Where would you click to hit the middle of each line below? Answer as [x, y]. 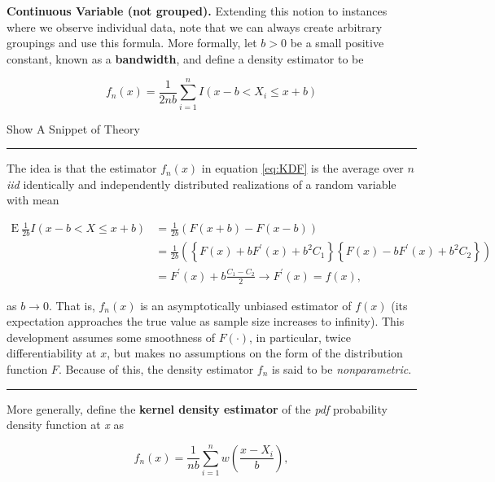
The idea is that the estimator [82, 168]
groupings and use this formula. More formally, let [132, 43]
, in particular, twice [300, 337]
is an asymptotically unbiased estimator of [246, 305]
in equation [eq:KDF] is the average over [302, 168]
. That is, [72, 305]
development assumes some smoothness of [111, 337]
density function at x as [65, 425]
